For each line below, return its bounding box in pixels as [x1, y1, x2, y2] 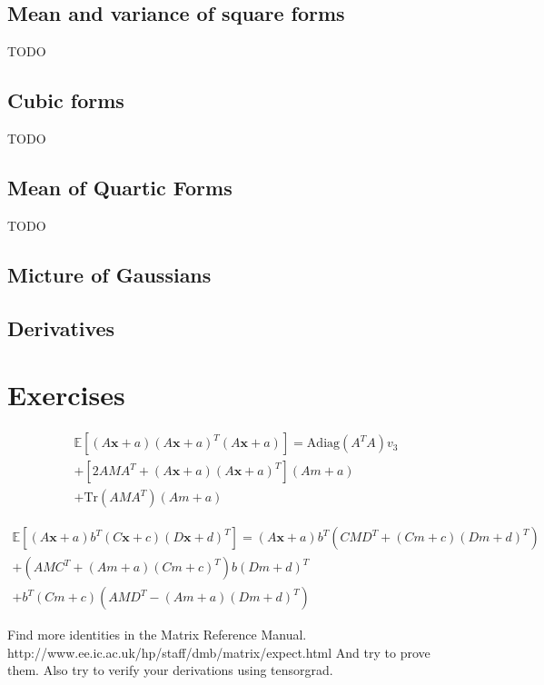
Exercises [7, 376, 125, 413]
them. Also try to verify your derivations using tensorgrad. [7, 660, 333, 680]
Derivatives [7, 313, 115, 342]
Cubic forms [7, 86, 124, 114]
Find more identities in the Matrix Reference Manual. [7, 625, 307, 644]
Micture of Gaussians [7, 260, 212, 288]
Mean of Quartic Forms [7, 173, 232, 201]
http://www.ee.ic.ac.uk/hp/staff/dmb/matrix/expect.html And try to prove [7, 642, 430, 661]
